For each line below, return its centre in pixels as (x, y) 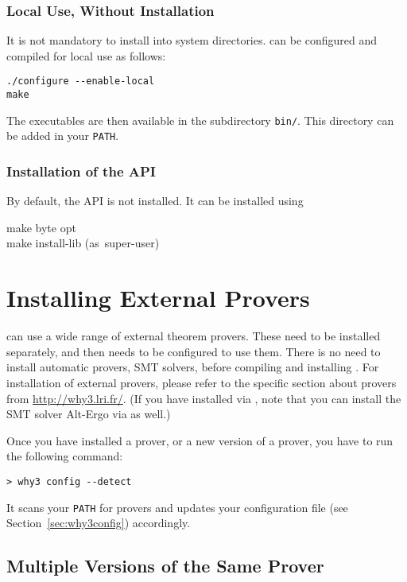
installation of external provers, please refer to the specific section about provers (202, 382)
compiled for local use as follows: (86, 55)
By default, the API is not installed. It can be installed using (155, 201)
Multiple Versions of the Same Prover (165, 566)
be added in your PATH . (63, 136)
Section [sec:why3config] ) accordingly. (99, 523)
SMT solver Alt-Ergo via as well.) (89, 414)
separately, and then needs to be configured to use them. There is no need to (194, 351)
